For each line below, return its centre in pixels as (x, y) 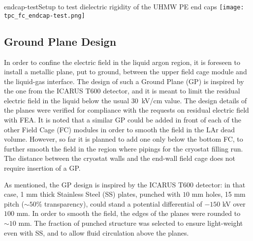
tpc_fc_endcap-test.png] (45, 15)
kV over (234, 203)
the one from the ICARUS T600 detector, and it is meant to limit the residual (122, 91)
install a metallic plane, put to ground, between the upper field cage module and (126, 72)
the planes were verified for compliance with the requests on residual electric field (126, 110)
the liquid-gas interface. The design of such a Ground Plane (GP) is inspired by (124, 81)
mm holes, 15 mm (219, 194)
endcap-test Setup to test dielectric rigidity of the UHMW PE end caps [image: (124, 6)
